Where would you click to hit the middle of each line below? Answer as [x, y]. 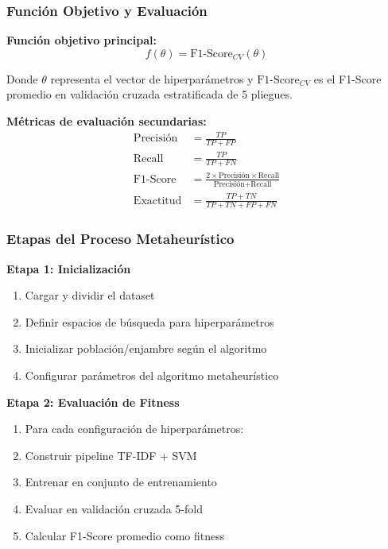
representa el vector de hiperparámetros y [152, 78]
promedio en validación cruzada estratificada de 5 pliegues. [149, 94]
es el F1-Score [347, 78]
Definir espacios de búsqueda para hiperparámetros [149, 321]
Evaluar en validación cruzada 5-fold [114, 508]
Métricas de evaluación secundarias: [107, 121]
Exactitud [157, 201]
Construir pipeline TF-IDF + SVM [111, 455]
